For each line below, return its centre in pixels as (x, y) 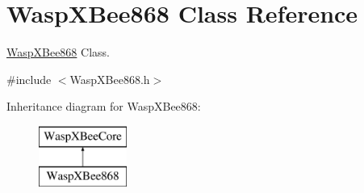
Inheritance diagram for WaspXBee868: (104, 106)
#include (29, 79)
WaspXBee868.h (110, 79)
